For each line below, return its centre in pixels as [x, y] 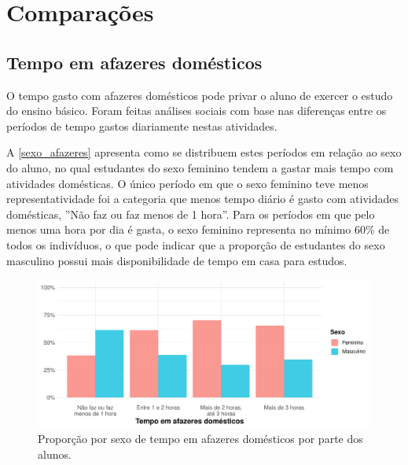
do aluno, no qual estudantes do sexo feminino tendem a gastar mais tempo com [200, 167]
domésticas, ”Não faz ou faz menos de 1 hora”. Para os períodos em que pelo [191, 214]
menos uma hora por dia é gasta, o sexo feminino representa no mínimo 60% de [198, 229]
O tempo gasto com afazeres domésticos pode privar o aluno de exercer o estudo [200, 95]
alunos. [55, 454]
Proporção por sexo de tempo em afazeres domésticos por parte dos [200, 439]
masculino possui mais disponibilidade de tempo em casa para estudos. [177, 260]
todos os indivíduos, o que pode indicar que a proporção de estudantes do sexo [196, 244]
